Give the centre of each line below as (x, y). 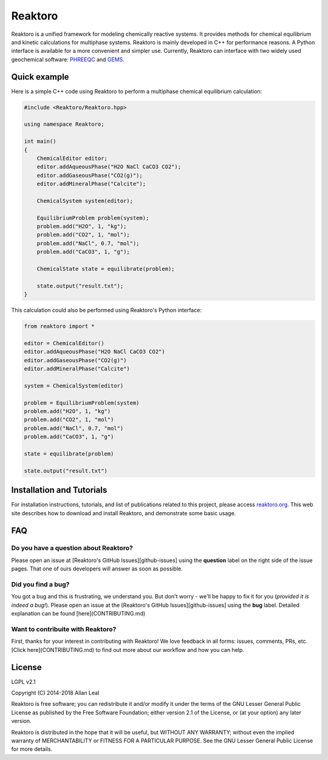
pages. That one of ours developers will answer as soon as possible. (97, 569)
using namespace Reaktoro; (64, 124)
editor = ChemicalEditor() (64, 343)
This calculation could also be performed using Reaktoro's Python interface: (106, 310)
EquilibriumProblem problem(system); (93, 218)
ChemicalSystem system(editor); (85, 201)
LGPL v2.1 (23, 682)
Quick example (40, 77)
